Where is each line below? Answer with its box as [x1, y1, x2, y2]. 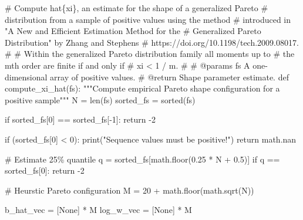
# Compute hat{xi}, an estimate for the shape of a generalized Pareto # [5, 2, 268, 13]
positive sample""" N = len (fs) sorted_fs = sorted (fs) [5, 93, 196, 106]
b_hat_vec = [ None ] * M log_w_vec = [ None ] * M [5, 204, 192, 216]
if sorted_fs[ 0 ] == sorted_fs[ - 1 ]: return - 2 [5, 113, 156, 126]
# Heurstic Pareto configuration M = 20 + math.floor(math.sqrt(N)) [5, 184, 254, 196]
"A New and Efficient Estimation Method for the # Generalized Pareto [5, 25, 261, 37]
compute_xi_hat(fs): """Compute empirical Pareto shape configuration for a [5, 82, 280, 94]
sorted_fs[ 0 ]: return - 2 [5, 164, 85, 177]
